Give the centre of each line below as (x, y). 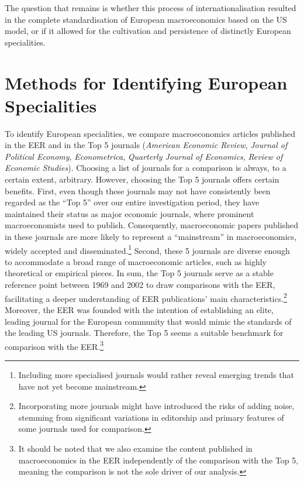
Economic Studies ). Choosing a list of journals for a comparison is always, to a (146, 168)
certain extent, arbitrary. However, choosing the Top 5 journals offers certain (142, 179)
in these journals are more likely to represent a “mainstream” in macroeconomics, (151, 237)
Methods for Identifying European (146, 82)
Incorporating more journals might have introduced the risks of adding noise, (156, 406)
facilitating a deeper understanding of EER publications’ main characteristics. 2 (146, 297)
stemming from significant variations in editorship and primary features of (151, 417)
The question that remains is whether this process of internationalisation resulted (151, 8)
